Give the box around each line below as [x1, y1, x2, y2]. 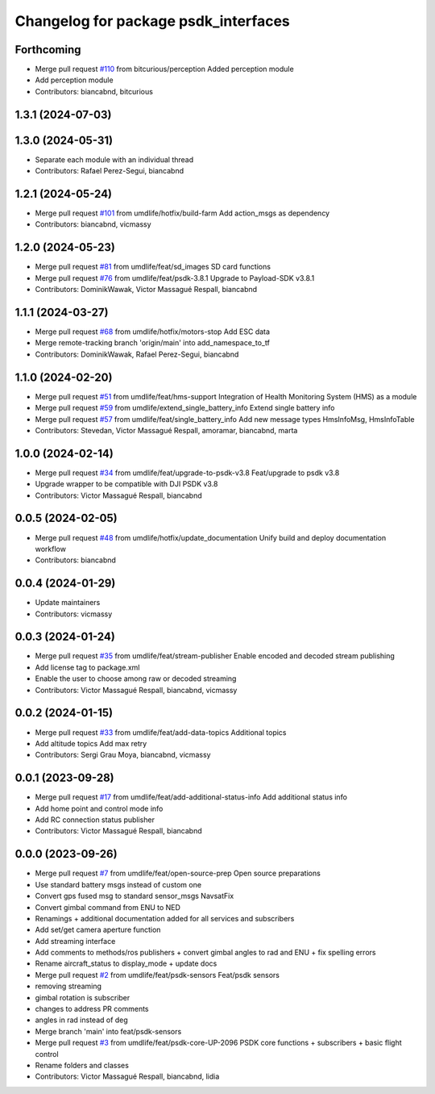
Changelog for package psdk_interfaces [14, 12, 290, 30]
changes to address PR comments [35, 1004, 149, 1014]
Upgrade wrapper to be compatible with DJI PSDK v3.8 [35, 479, 218, 489]
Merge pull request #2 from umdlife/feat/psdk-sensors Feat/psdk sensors [35, 970, 280, 979]
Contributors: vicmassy [35, 609, 113, 619]
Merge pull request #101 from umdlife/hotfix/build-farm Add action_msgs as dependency [35, 208, 330, 218]
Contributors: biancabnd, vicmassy [35, 219, 152, 229]
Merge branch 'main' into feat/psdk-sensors [35, 1026, 182, 1036]
